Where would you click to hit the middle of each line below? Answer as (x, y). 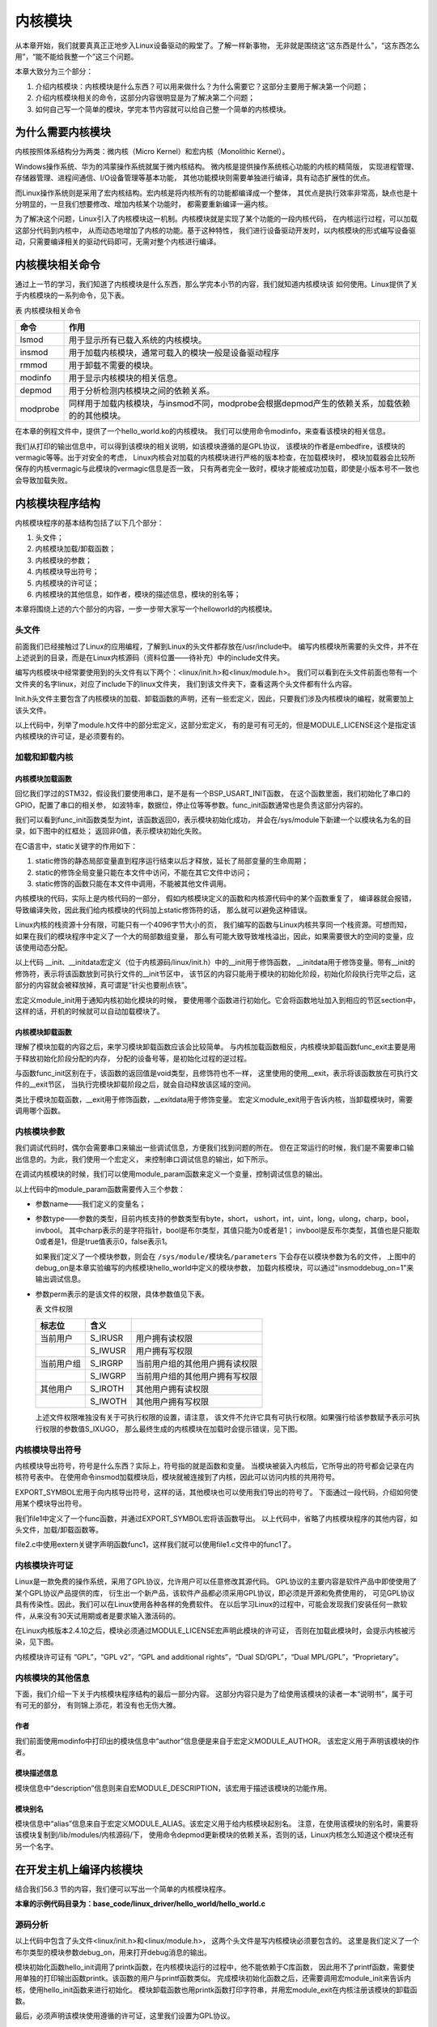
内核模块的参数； (64, 560)
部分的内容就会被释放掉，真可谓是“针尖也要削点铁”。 (103, 985)
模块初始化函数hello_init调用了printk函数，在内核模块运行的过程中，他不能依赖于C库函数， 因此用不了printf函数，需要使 (215, 1967)
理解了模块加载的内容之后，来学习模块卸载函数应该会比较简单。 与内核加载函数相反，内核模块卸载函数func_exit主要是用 (215, 1047)
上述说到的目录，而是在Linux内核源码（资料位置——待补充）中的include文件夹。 (150, 658)
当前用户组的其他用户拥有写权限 (197, 1377)
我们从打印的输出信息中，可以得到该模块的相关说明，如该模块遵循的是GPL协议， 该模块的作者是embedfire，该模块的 (210, 446)
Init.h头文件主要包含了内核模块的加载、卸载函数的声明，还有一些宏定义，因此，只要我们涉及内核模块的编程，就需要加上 (214, 699)
